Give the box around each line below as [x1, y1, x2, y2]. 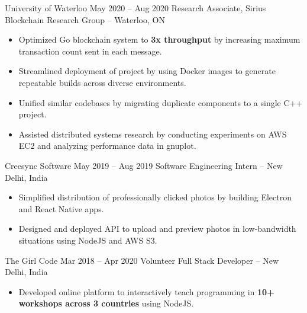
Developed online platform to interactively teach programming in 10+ [18, 285, 274, 298]
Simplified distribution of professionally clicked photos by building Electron [18, 191, 292, 203]
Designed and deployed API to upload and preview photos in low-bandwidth [18, 222, 296, 235]
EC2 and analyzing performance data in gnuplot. [18, 139, 196, 152]
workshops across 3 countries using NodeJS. [18, 297, 194, 309]
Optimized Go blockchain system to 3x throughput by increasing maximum [18, 33, 300, 46]
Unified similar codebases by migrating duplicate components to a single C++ [18, 96, 303, 108]
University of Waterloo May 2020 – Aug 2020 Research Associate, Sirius [5, 2, 266, 14]
